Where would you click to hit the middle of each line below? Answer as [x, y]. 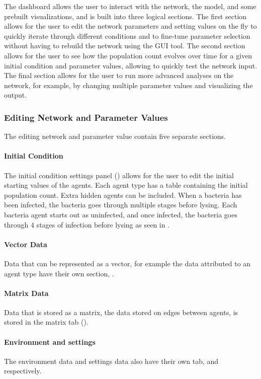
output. [16, 95]
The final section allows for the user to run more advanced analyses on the [119, 75]
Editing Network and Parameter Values [86, 117]
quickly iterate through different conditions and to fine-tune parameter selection [127, 35]
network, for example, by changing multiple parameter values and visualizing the [128, 85]
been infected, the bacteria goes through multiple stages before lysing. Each [121, 205]
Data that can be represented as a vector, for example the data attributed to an [127, 263]
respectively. [23, 371]
